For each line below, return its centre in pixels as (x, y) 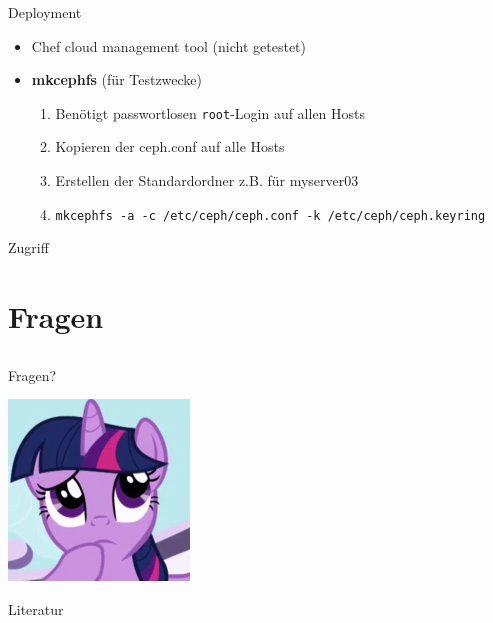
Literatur (36, 608)
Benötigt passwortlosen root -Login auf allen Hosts (210, 112)
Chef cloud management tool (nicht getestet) (169, 45)
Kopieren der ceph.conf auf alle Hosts (170, 146)
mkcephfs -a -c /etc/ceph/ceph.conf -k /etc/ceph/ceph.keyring (270, 215)
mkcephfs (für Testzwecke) (117, 79)
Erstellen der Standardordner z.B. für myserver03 (207, 180)
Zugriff (28, 247)
